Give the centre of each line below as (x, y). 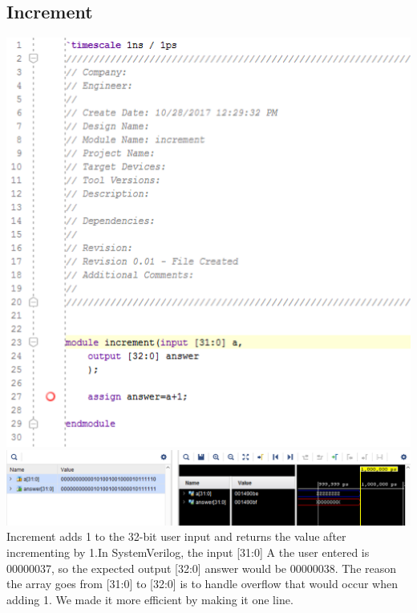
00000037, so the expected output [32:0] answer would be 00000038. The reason (202, 568)
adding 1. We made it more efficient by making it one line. (150, 599)
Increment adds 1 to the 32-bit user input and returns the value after (176, 536)
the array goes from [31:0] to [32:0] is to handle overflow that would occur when (202, 584)
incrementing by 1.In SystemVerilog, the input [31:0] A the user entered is (188, 552)
